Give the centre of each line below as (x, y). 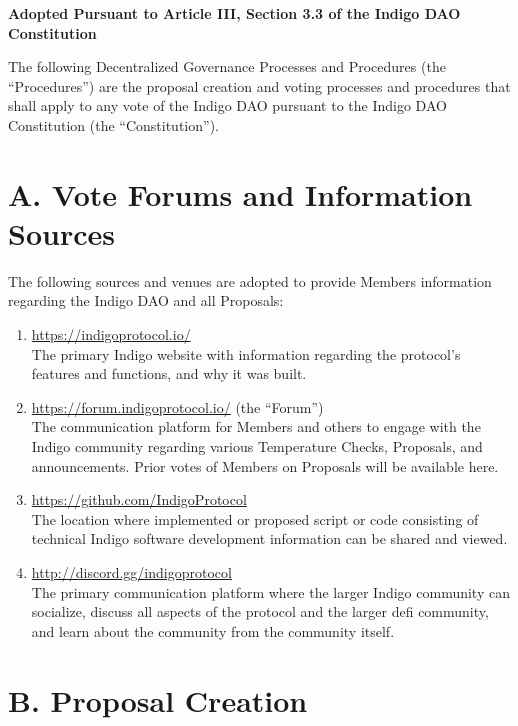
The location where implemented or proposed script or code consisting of (255, 518)
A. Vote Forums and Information (240, 193)
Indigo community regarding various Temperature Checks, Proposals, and (257, 446)
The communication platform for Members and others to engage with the (256, 426)
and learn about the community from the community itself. (213, 630)
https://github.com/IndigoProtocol (139, 499)
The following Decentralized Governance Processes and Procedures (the (227, 66)
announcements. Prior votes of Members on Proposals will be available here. (265, 465)
